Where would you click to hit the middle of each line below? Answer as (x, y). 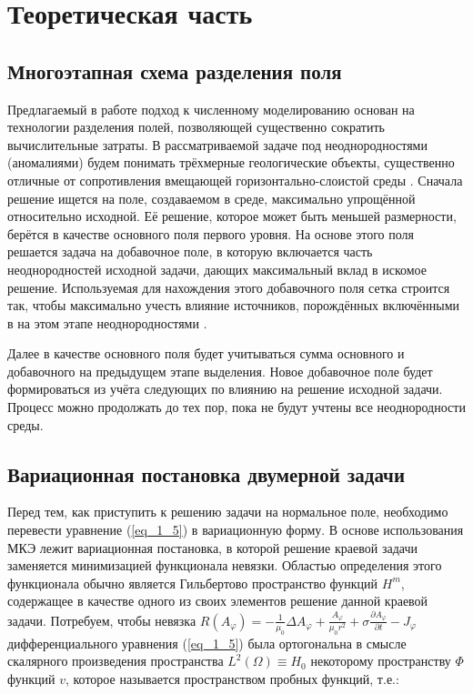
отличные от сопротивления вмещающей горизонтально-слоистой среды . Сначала (235, 180)
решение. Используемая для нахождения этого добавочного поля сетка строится (229, 287)
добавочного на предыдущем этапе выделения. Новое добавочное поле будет (220, 371)
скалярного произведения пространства (116, 661)
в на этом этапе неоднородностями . (107, 322)
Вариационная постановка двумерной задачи (206, 473)
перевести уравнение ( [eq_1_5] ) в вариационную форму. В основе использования (236, 530)
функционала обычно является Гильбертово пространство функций (193, 583)
